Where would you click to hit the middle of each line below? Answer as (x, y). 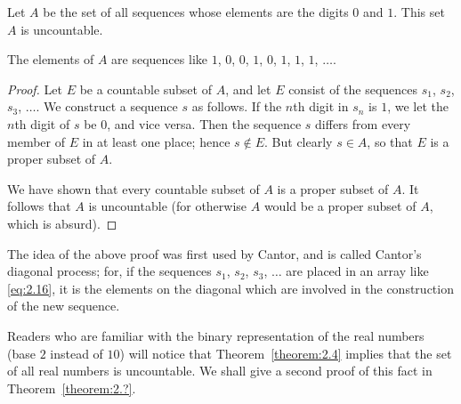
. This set (419, 12)
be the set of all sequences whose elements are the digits (196, 12)
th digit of (42, 123)
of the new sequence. (64, 306)
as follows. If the (237, 106)
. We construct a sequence (107, 106)
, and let (248, 89)
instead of (77, 353)
